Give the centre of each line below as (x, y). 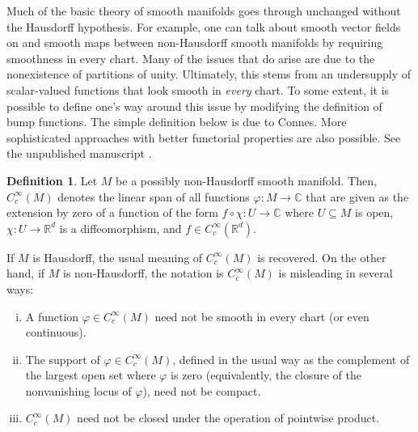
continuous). (56, 332)
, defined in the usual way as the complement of (291, 359)
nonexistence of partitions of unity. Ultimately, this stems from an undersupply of (209, 74)
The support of (63, 359)
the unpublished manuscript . (79, 153)
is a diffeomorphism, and (120, 228)
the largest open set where (91, 375)
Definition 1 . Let (52, 180)
